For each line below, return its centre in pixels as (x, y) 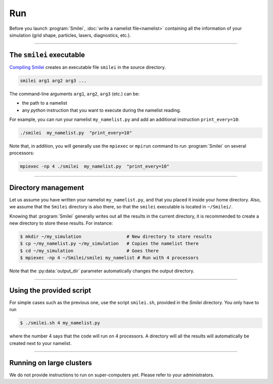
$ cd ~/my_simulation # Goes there (89, 251)
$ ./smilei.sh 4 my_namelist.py (60, 323)
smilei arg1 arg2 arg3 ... (53, 80)
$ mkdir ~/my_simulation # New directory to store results (116, 236)
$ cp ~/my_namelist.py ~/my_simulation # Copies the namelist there (109, 244)
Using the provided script (50, 290)
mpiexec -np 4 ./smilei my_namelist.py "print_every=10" (95, 166)
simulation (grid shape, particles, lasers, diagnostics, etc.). (70, 35)
